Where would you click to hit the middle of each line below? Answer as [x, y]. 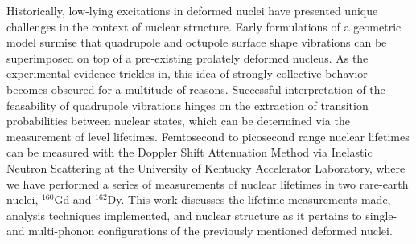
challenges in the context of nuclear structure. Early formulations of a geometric [204, 26]
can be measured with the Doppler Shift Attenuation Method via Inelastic [189, 152]
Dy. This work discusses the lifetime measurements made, [249, 199]
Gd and [73, 199]
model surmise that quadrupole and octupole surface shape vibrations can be [197, 42]
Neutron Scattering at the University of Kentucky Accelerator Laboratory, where [206, 167]
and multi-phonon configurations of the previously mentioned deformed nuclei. [200, 231]
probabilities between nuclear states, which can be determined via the [178, 121]
